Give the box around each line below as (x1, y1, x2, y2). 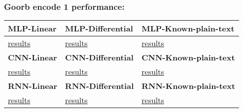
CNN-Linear (8, 52, 57, 63)
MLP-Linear (8, 23, 57, 34)
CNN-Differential (65, 52, 134, 63)
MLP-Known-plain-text (141, 23, 235, 34)
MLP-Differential (65, 23, 133, 34)
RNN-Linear (8, 80, 58, 92)
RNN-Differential (65, 80, 134, 92)
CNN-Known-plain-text (141, 52, 235, 63)
